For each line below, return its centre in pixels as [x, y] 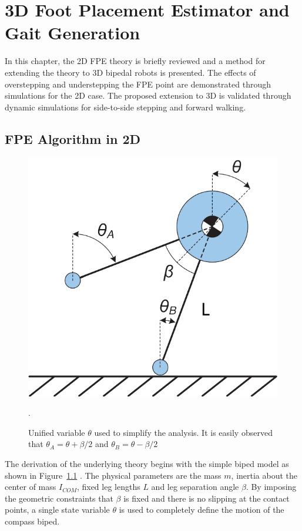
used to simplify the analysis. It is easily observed [183, 432]
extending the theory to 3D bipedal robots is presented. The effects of [130, 72]
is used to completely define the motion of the [202, 510]
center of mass [31, 487]
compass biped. [32, 521]
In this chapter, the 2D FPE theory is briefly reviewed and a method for [135, 61]
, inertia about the [264, 475]
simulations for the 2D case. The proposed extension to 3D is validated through [148, 95]
